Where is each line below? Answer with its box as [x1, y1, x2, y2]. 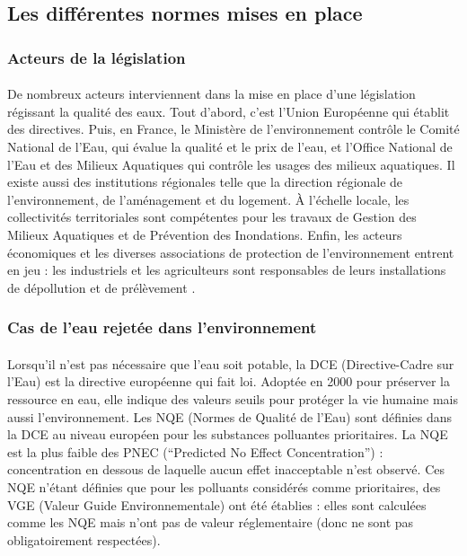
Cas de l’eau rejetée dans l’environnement [7, 316, 317, 339]
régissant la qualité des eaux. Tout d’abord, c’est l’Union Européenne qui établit [7, 101, 450, 120]
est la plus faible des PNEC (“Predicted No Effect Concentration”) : [7, 442, 383, 461]
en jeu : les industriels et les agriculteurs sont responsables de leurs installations [7, 260, 446, 279]
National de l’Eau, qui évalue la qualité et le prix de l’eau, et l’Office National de [7, 137, 453, 155]
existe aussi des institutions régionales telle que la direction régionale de [7, 172, 403, 191]
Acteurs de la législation [7, 46, 186, 68]
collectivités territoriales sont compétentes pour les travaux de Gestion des [7, 207, 417, 226]
